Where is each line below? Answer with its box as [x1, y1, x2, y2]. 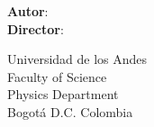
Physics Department [7, 85, 119, 104]
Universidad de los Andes [7, 50, 148, 68]
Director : [7, 19, 64, 38]
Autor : [7, 2, 49, 20]
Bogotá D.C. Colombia [7, 102, 133, 121]
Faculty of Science [7, 67, 107, 86]
